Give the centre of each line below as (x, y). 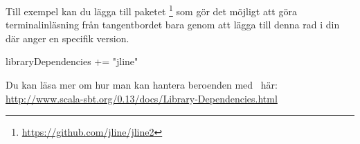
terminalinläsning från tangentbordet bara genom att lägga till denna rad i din (173, 25)
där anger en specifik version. (67, 38)
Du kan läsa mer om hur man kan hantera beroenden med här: (142, 85)
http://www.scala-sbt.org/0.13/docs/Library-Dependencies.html (142, 98)
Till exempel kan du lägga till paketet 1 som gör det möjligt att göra (151, 10)
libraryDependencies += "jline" (72, 61)
